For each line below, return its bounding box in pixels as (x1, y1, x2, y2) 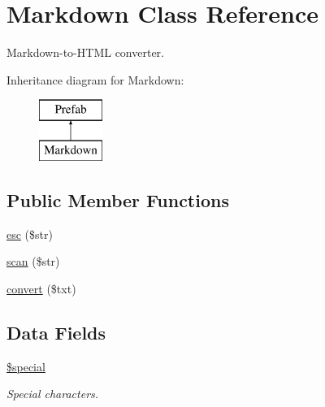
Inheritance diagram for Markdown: (6, 71, 184, 88)
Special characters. (6, 385, 99, 402)
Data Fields (6, 319, 106, 344)
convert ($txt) (6, 279, 76, 297)
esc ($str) (6, 225, 53, 242)
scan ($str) (6, 253, 60, 270)
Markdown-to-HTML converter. (6, 44, 164, 61)
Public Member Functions (6, 187, 229, 212)
